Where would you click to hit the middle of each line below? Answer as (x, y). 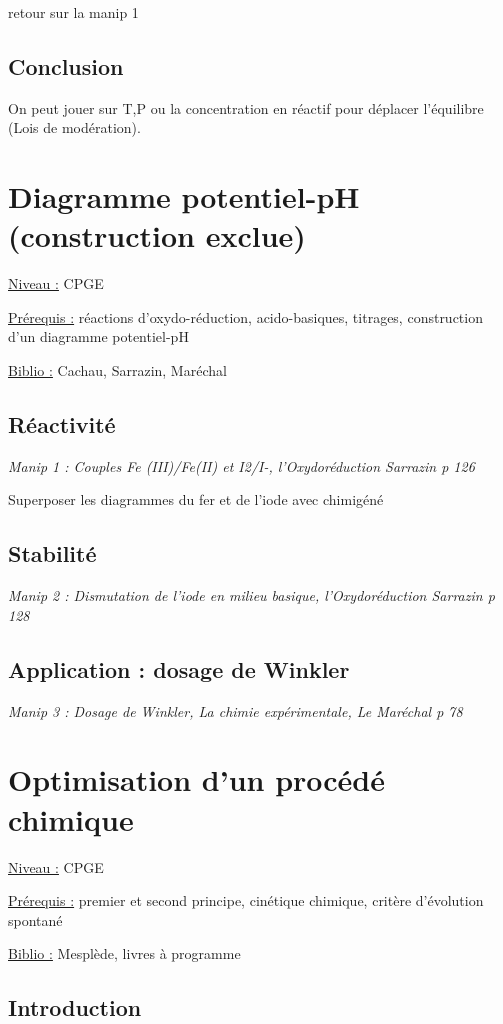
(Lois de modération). (74, 127)
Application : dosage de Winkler (179, 668)
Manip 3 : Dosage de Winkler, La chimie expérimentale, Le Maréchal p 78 (235, 710)
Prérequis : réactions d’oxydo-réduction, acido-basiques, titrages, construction (245, 316)
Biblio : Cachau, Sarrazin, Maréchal (117, 370)
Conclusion (66, 65)
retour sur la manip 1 (73, 12)
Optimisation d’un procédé (197, 779)
